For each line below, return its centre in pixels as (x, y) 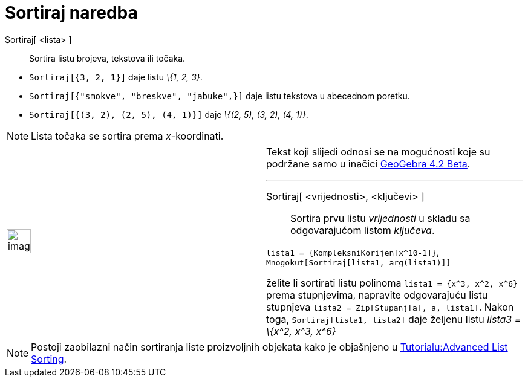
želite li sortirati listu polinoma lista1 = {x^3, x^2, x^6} (392, 283)
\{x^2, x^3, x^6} (301, 331)
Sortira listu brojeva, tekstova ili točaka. (107, 58)
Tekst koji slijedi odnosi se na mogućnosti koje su (378, 151)
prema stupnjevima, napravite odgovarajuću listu (377, 295)
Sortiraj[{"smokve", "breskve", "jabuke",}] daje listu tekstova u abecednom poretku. (220, 95)
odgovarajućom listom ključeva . (363, 230)
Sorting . (49, 359)
